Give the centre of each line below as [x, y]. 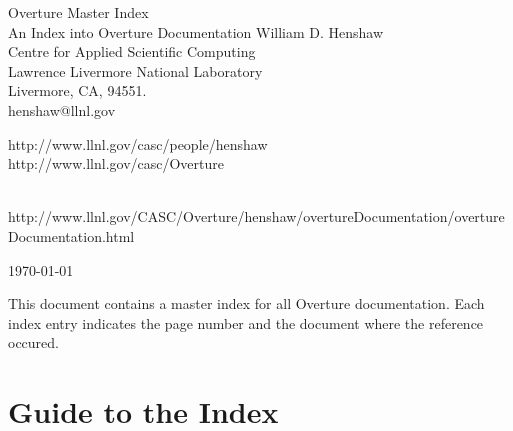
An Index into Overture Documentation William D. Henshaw [196, 31]
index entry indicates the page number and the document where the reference [246, 322]
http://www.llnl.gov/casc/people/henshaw [138, 143]
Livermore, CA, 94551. [77, 90]
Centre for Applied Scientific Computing [132, 51]
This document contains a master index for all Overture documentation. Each [246, 303]
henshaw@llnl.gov [62, 109]
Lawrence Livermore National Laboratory [135, 70]
